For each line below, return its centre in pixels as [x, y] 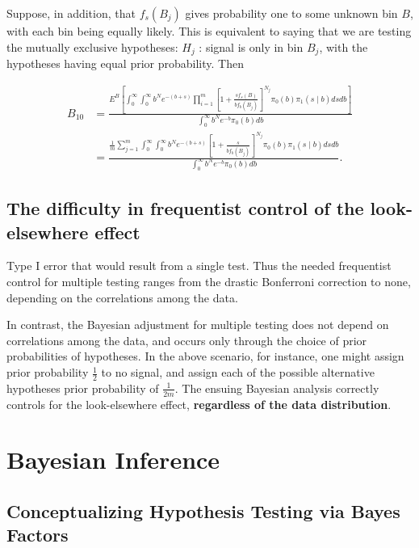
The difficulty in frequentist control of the [185, 208]
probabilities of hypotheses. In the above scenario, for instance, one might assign [205, 356]
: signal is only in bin [251, 46]
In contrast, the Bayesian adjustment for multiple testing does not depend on [198, 325]
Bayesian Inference [113, 459]
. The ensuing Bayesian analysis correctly [277, 388]
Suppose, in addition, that [71, 13]
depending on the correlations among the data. [122, 297]
